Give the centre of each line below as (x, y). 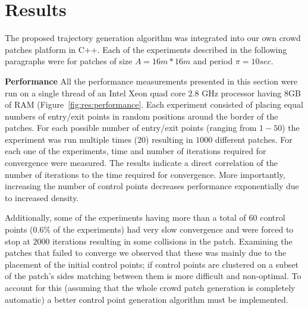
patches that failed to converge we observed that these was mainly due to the (146, 253)
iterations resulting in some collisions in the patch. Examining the (172, 241)
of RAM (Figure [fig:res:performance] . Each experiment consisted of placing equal (154, 104)
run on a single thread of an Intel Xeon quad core (95, 93)
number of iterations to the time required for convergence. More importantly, (145, 174)
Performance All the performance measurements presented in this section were (151, 81)
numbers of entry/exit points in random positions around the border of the (142, 116)
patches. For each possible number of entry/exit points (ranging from (131, 128)
